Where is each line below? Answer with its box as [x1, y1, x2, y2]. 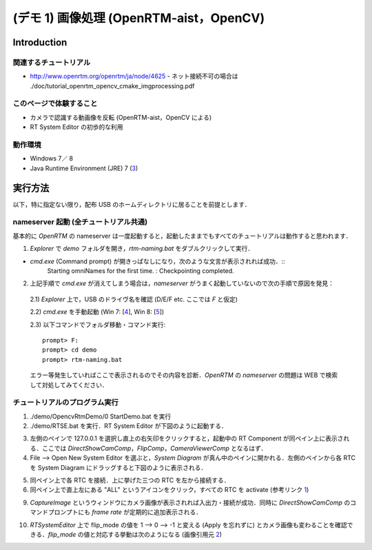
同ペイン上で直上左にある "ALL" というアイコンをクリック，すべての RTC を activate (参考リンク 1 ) [30, 486, 309, 494]
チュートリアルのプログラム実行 [12, 398, 118, 407]
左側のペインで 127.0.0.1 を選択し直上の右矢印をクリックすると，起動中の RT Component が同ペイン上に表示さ [30, 434, 344, 442]
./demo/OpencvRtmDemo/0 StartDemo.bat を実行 [30, 412, 172, 420]
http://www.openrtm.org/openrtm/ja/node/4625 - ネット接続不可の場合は [30, 72, 238, 81]
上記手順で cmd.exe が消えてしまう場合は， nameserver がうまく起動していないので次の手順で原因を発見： [30, 279, 334, 287]
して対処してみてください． [30, 380, 108, 389]
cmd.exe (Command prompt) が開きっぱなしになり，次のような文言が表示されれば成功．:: [30, 257, 285, 265]
